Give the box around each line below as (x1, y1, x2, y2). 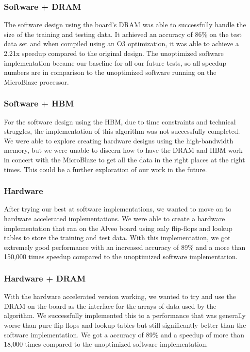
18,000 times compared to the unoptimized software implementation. (4, 339, 208, 349)
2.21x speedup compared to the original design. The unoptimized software (4, 48, 224, 58)
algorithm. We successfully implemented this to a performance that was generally (4, 310, 246, 320)
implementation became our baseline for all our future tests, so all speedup (4, 57, 227, 68)
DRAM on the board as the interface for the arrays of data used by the (4, 300, 217, 311)
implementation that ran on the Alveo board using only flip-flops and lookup (4, 223, 233, 233)
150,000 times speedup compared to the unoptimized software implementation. (4, 251, 238, 262)
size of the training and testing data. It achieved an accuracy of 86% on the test (4, 29, 242, 39)
